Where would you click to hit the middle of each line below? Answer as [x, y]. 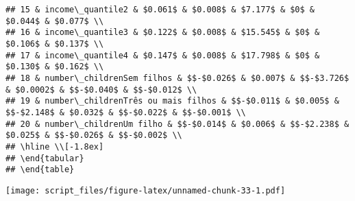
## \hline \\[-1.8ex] [55, 146]
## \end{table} [40, 170]
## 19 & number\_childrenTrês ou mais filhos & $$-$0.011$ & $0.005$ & [172, 101]
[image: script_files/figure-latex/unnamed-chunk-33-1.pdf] [146, 190]
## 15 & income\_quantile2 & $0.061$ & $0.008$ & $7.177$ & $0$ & [160, 10]
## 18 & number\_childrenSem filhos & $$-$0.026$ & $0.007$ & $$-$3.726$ [177, 78]
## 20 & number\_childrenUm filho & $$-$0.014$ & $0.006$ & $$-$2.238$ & [177, 124]
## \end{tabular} [45, 158]
